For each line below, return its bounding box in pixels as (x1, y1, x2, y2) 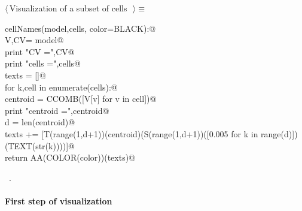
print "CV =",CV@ (5, 45, 75, 58)
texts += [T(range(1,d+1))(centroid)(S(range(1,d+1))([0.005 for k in (5, 127, 258, 140)
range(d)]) (261, 127, 298, 140)
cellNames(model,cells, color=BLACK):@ (5, 22, 156, 34)
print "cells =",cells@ (5, 57, 81, 70)
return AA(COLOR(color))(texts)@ (5, 151, 135, 164)
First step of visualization (5, 194, 112, 207)
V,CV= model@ (5, 34, 64, 46)
